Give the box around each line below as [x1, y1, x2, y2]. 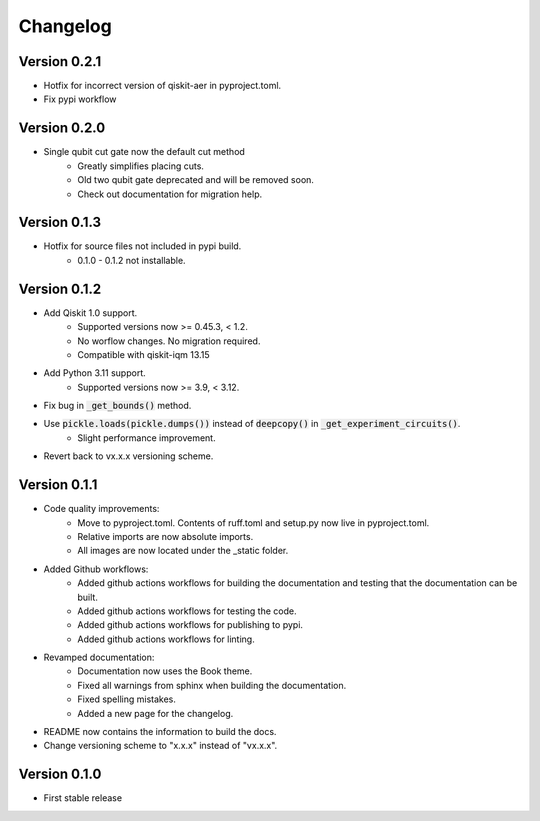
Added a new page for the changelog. [77, 707, 234, 719]
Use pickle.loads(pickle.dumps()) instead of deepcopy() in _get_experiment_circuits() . [43, 418, 461, 430]
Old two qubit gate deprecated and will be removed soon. [77, 174, 315, 186]
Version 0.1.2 [18, 280, 102, 297]
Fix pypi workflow [43, 93, 117, 105]
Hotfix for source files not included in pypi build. [43, 240, 242, 252]
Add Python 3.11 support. [43, 367, 147, 379]
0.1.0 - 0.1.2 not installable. [77, 254, 186, 266]
